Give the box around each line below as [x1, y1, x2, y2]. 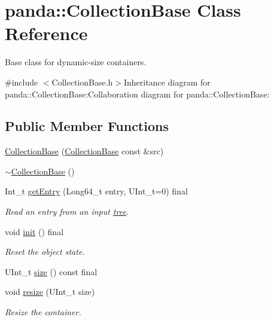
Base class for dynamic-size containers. [5, 56, 147, 68]
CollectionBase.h [51, 75, 113, 88]
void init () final [5, 225, 64, 237]
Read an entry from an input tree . [5, 205, 129, 218]
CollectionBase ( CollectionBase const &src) [5, 145, 164, 157]
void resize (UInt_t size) [5, 285, 95, 298]
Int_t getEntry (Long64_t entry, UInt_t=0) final [5, 185, 188, 197]
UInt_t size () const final [5, 265, 98, 278]
